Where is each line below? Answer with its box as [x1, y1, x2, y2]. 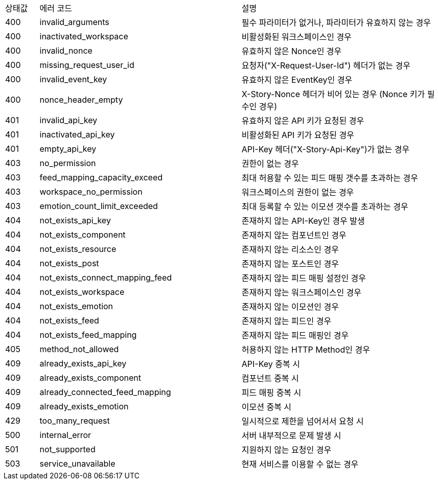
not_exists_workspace [39, 287, 125, 297]
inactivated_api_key [39, 129, 115, 140]
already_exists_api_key [39, 358, 127, 368]
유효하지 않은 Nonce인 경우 [241, 46, 342, 56]
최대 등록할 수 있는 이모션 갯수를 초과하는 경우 [241, 201, 408, 212]
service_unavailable [39, 458, 116, 469]
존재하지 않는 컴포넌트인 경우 [241, 230, 347, 240]
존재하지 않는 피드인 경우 [241, 316, 332, 326]
